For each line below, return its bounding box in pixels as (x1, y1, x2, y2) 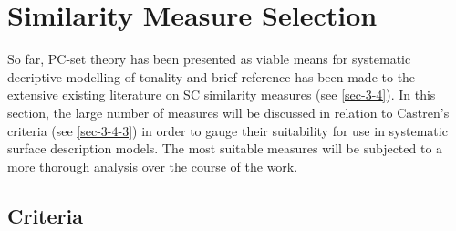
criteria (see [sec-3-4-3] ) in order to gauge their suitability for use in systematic (7, 121, 448, 140)
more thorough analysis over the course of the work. (7, 156, 298, 175)
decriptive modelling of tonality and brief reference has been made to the (7, 67, 416, 86)
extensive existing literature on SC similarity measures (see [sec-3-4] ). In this (7, 85, 436, 104)
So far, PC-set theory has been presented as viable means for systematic (7, 49, 411, 68)
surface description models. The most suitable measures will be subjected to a (7, 139, 443, 158)
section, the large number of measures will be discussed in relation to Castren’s (7, 102, 450, 121)
